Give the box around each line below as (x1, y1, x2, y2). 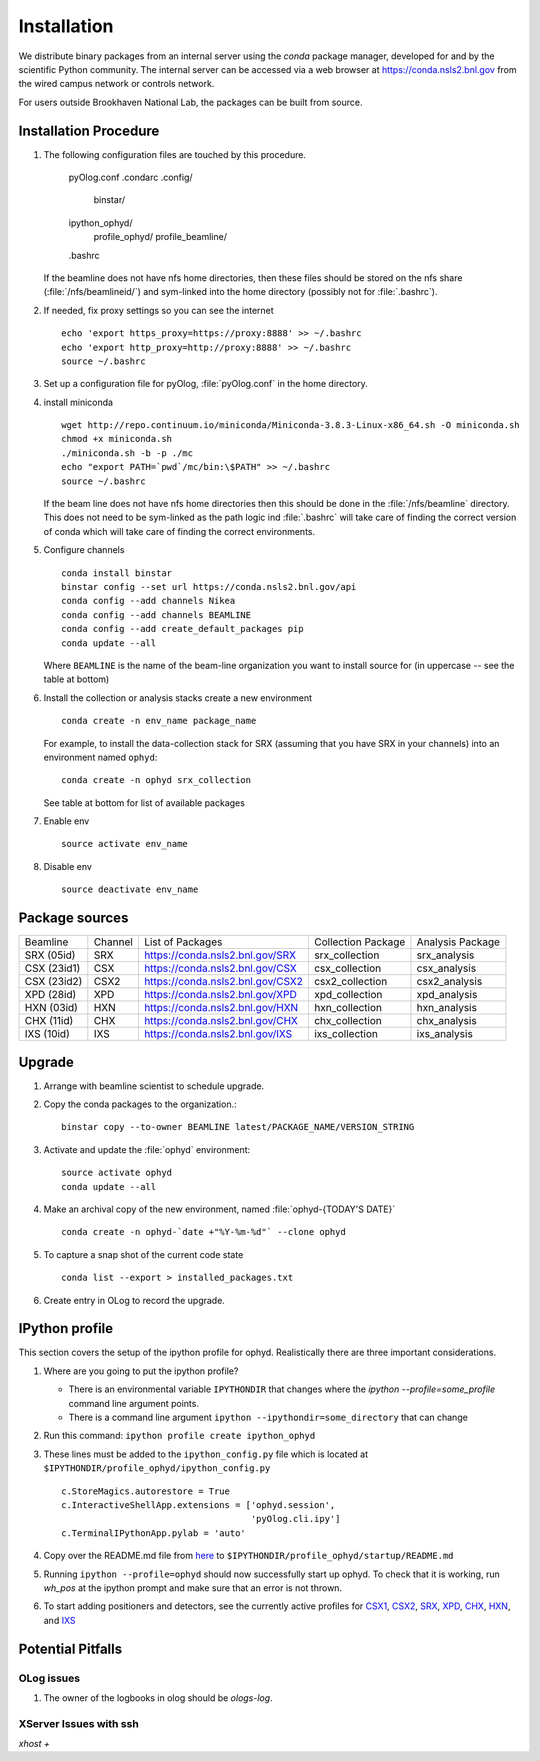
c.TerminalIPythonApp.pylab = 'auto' (61, 1527, 247, 1539)
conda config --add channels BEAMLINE (61, 609, 252, 620)
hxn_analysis (416, 1001, 477, 1015)
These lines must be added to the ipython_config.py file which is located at (43, 1448, 369, 1460)
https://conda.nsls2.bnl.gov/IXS (143, 1027, 293, 1041)
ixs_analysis (416, 1027, 474, 1041)
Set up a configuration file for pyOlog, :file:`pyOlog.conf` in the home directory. (43, 378, 369, 390)
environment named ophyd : (43, 751, 158, 763)
